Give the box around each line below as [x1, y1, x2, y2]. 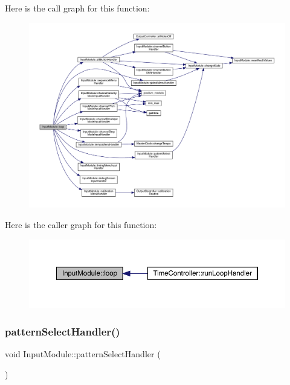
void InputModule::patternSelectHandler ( [5, 348, 161, 360]
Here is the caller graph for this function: [5, 218, 157, 231]
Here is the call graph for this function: [5, 2, 150, 14]
